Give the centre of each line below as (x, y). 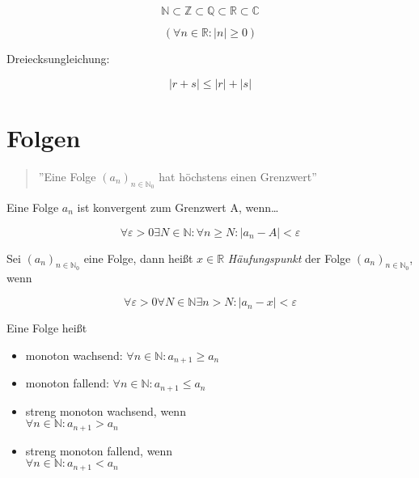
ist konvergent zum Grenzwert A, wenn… (178, 207)
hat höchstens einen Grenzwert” (238, 176)
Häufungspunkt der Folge (289, 258)
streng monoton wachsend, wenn (106, 410)
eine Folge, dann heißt (138, 258)
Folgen (44, 137)
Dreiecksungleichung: (58, 58)
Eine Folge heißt (47, 328)
